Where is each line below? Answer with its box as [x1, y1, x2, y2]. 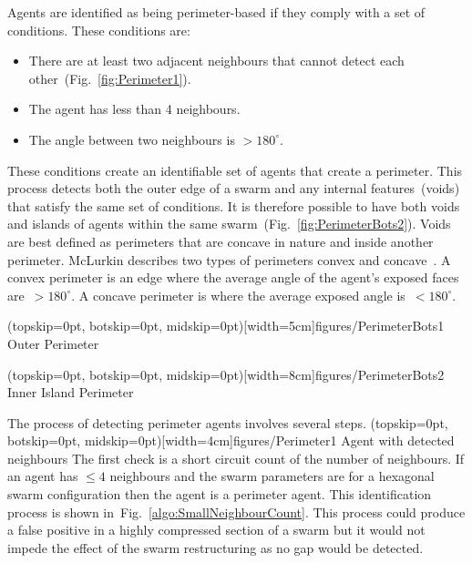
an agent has [7, 466, 78, 486]
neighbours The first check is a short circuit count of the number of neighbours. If [7, 448, 465, 467]
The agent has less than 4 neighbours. [28, 99, 241, 118]
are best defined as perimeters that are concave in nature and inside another [7, 231, 434, 251]
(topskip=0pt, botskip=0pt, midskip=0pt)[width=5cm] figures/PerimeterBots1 [7, 316, 445, 335]
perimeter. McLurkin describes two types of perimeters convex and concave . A [7, 250, 451, 269]
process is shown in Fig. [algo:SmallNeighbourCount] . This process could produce [7, 502, 466, 521]
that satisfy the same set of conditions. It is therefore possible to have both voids [7, 196, 460, 215]
